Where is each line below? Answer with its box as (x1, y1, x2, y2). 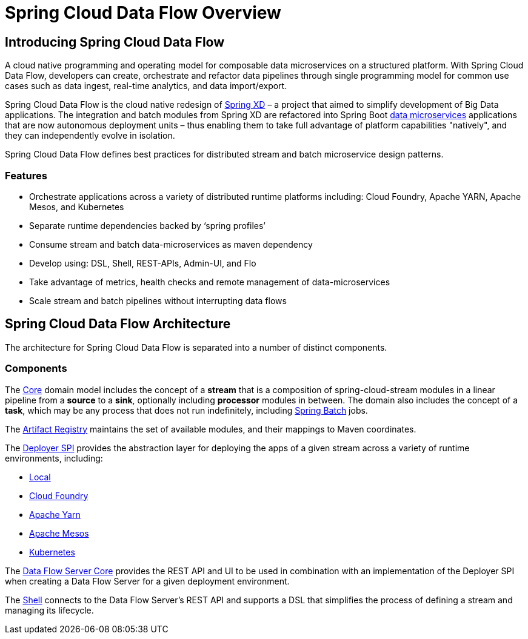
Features (5, 169, 47, 182)
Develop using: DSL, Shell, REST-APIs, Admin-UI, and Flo (29, 257, 256, 268)
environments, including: (5, 452, 103, 463)
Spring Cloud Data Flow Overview (5, 2, 281, 23)
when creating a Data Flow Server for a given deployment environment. (5, 575, 290, 586)
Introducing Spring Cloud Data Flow (5, 34, 225, 50)
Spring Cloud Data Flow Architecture (5, 316, 231, 332)
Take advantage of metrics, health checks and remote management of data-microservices (29, 276, 390, 287)
